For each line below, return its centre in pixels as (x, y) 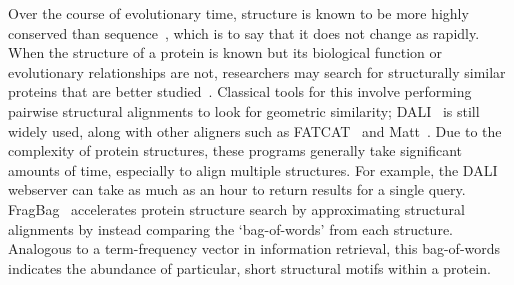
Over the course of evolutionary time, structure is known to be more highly (238, 13)
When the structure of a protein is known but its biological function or (225, 52)
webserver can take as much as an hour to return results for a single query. (237, 189)
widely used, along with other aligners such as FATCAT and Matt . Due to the (255, 130)
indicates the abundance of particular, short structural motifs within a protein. (249, 267)
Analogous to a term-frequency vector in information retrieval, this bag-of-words (254, 248)
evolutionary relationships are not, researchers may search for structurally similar (257, 71)
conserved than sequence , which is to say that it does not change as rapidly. (244, 32)
